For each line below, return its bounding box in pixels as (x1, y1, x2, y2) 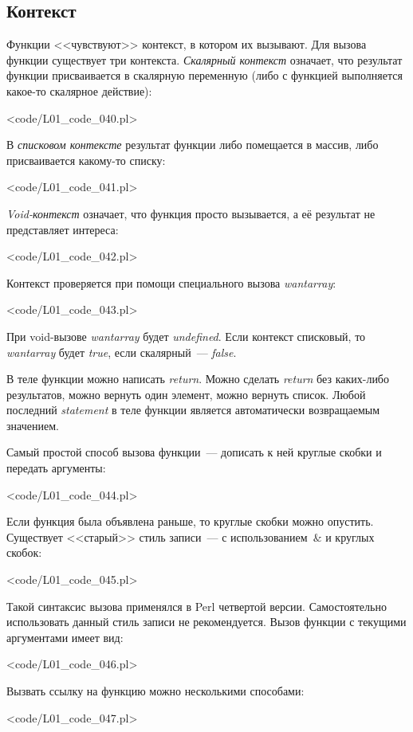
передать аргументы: (6, 460, 106, 476)
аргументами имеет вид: (6, 628, 124, 645)
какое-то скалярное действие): (6, 82, 152, 99)
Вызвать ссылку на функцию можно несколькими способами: (6, 683, 305, 699)
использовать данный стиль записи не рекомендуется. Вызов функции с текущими (6, 613, 407, 630)
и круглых (325, 528, 375, 545)
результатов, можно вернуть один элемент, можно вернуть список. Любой (6, 386, 366, 402)
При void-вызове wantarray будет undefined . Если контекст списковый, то (6, 327, 366, 344)
